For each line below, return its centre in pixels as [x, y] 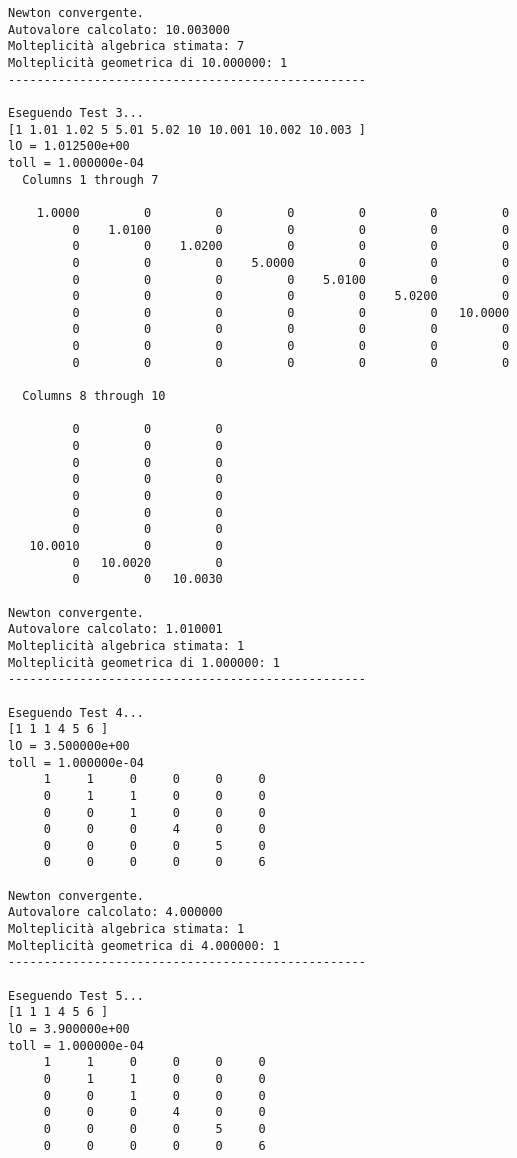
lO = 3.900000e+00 [69, 1029]
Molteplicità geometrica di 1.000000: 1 [144, 662]
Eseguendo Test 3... [76, 112]
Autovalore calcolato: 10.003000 [119, 29]
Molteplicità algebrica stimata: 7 [126, 46]
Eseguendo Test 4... [76, 712]
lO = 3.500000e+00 [69, 745]
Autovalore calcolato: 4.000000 [115, 912]
